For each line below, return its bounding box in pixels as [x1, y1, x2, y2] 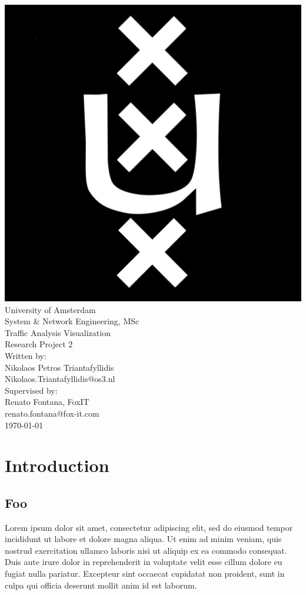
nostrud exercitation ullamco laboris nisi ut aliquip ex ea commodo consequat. [5, 544, 287, 556]
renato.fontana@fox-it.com [5, 407, 99, 419]
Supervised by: [5, 384, 58, 396]
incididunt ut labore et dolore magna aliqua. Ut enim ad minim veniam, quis [5, 533, 282, 545]
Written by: [5, 349, 46, 361]
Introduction [5, 453, 109, 477]
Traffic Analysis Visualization [5, 326, 111, 338]
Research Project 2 [5, 338, 73, 350]
